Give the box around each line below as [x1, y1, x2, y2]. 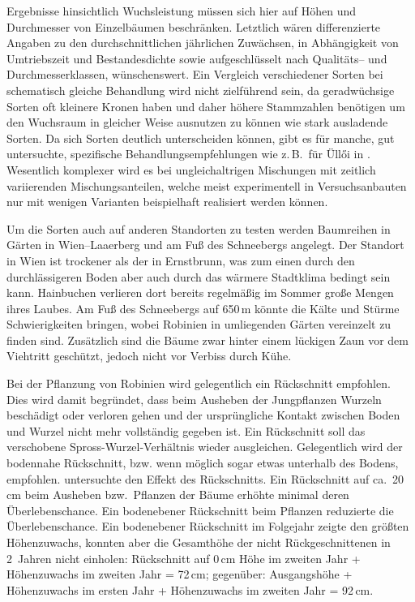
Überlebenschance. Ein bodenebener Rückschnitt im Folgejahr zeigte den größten [6, 518, 409, 535]
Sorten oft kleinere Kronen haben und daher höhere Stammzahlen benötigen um [6, 97, 405, 114]
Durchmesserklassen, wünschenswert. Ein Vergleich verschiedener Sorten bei [6, 66, 383, 83]
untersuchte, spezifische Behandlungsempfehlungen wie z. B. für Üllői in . [6, 145, 370, 162]
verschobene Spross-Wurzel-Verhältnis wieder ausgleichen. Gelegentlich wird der [6, 438, 403, 455]
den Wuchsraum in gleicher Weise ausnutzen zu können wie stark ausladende [6, 114, 388, 131]
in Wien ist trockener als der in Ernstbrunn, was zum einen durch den [6, 252, 355, 269]
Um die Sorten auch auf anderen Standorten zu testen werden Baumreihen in [6, 220, 391, 237]
